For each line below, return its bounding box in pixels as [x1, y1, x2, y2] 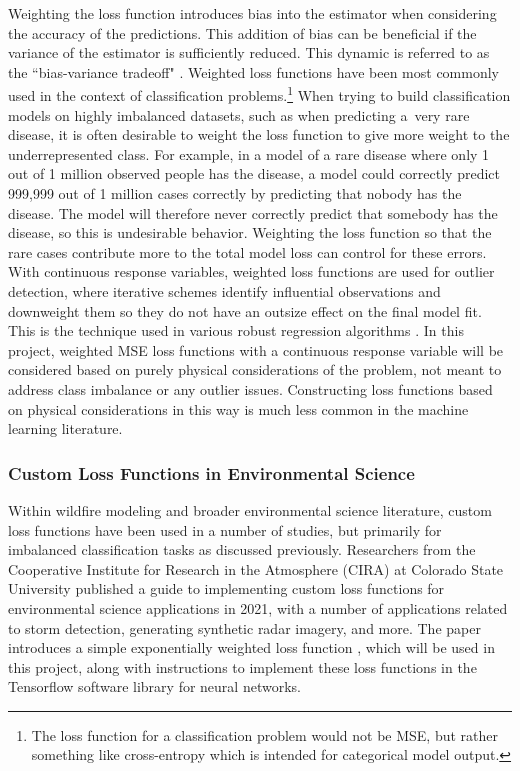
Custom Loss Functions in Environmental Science [8, 460, 415, 485]
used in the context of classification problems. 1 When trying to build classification [8, 82, 511, 106]
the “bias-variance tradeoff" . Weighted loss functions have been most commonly [8, 61, 500, 82]
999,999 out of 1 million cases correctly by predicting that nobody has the [8, 183, 462, 203]
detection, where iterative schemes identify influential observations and [8, 280, 441, 301]
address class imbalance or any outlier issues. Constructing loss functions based [8, 378, 493, 399]
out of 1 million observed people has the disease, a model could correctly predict [8, 163, 500, 184]
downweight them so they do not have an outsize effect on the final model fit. [8, 300, 482, 321]
